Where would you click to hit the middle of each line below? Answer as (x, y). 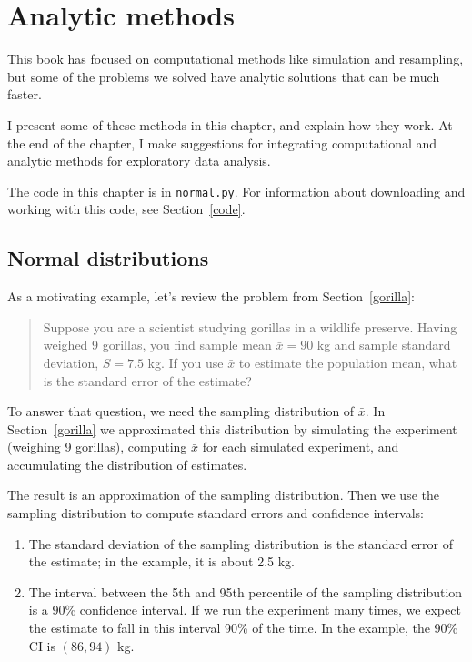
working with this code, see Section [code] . (126, 209)
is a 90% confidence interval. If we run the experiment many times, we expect (245, 610)
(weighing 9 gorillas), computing (97, 447)
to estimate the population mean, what (348, 362)
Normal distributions (108, 258)
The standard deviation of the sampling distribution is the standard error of (241, 543)
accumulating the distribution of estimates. (127, 464)
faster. (25, 94)
